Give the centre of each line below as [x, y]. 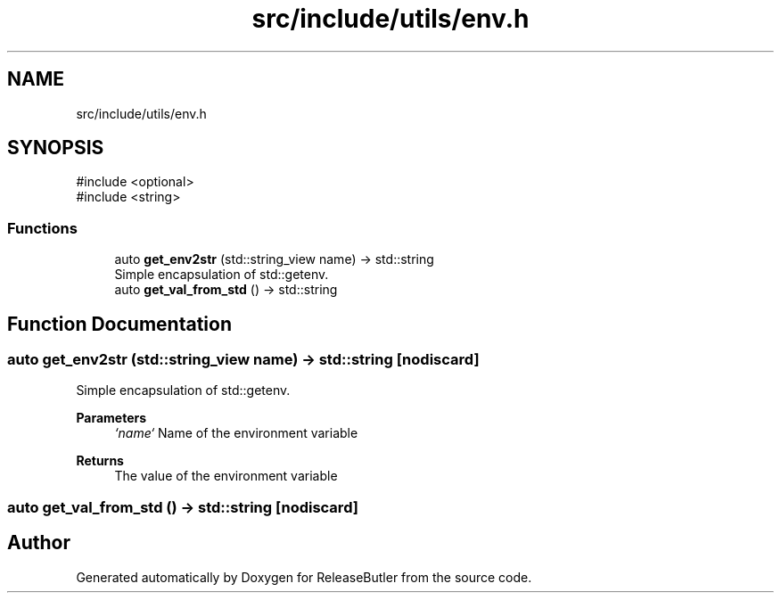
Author [39, 543]
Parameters [111, 418]
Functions [42, 228]
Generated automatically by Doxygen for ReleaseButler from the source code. [304, 577]
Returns [100, 461]
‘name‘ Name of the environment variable [236, 433]
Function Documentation [119, 324]
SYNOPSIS [56, 148]
